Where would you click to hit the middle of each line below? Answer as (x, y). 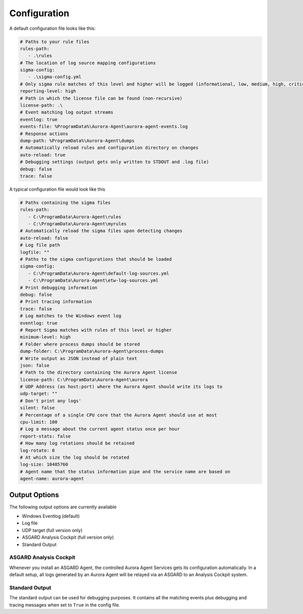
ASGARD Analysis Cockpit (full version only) (68, 537)
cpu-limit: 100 (39, 422)
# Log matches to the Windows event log (70, 316)
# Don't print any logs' (51, 401)
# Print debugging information (59, 288)
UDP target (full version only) (52, 530)
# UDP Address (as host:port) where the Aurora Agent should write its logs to (121, 387)
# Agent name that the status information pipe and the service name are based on (125, 471)
